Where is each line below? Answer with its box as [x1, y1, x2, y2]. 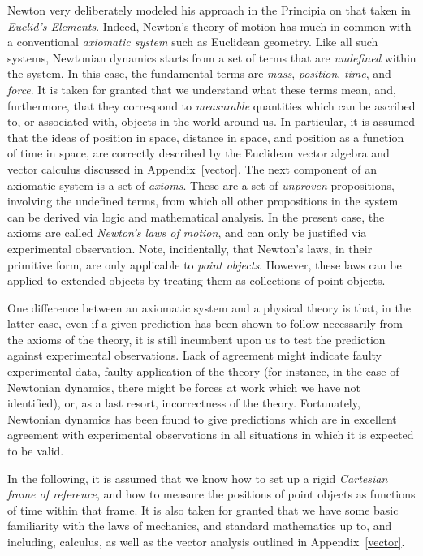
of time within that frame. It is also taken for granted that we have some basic [7, 501, 399, 518]
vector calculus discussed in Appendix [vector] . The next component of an [7, 160, 378, 177]
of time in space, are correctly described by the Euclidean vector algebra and [7, 144, 390, 162]
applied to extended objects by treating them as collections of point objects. [7, 272, 386, 289]
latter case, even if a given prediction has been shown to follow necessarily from [7, 315, 404, 332]
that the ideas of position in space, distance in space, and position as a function [7, 128, 404, 145]
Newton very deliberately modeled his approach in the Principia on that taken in [7, 2, 411, 18]
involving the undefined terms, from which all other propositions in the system [7, 192, 399, 209]
